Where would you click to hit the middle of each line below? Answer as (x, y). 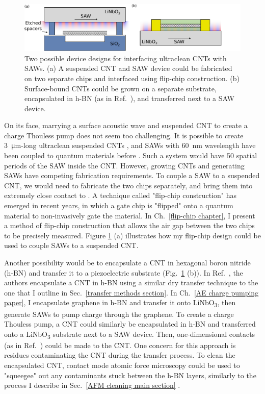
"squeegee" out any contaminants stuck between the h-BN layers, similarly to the (130, 375)
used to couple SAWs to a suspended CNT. (71, 245)
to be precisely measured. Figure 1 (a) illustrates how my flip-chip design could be (132, 235)
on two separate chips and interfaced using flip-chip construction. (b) (132, 78)
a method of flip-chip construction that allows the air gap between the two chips (129, 225)
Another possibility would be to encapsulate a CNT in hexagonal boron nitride (127, 262)
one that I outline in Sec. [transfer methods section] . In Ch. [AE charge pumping (131, 292)
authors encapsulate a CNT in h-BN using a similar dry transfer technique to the (131, 282)
